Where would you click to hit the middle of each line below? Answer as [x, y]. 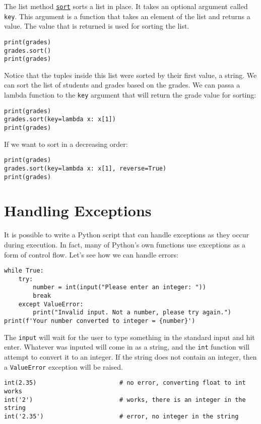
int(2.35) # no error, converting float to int [125, 383]
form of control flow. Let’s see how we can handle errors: [91, 254]
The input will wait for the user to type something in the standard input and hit [129, 337]
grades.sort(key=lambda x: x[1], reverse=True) [85, 168]
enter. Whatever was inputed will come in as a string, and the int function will [127, 347]
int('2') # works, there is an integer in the [125, 400]
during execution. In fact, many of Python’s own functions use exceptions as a [125, 244]
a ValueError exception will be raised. [63, 366]
